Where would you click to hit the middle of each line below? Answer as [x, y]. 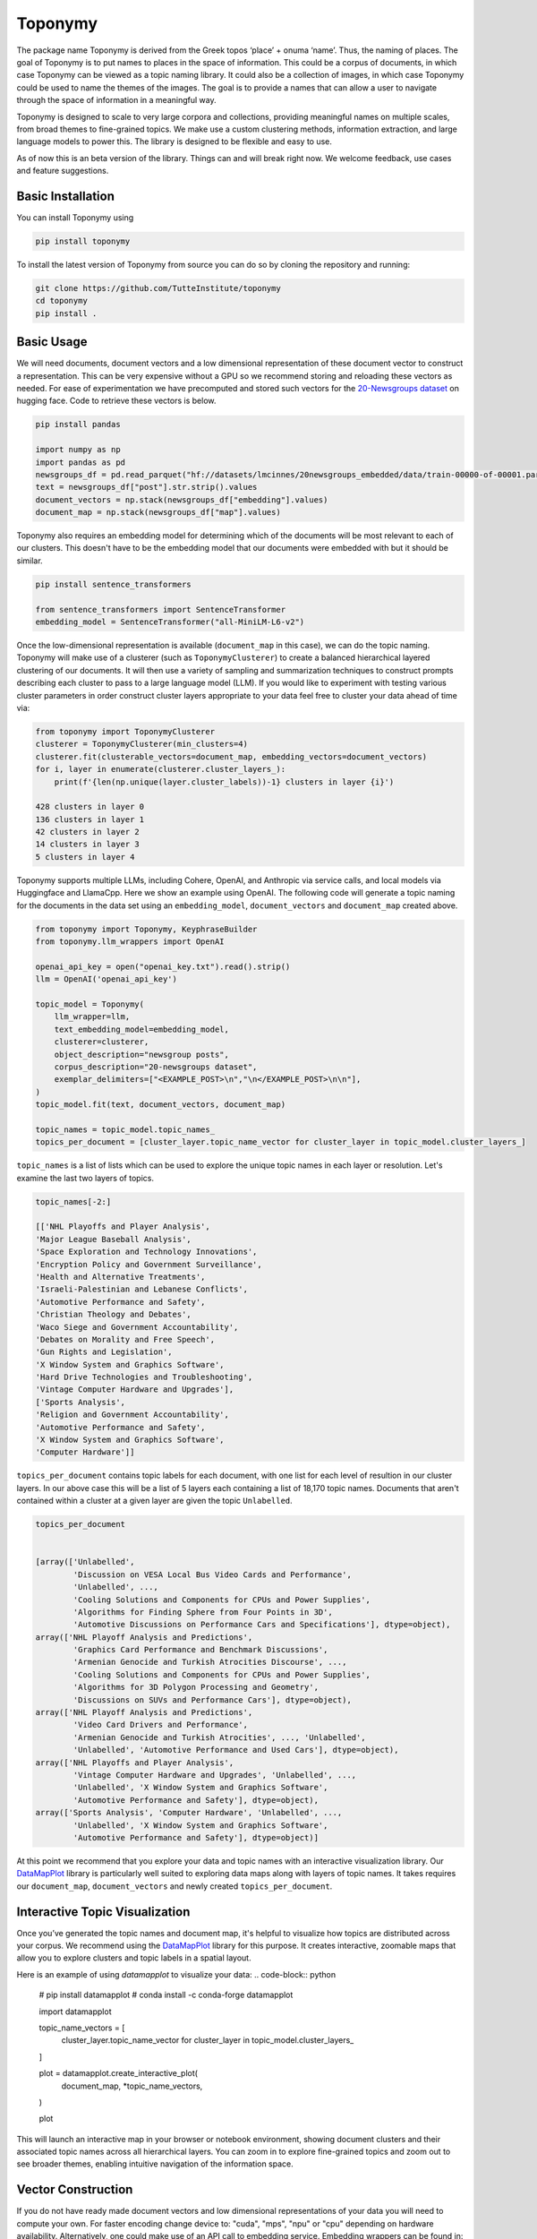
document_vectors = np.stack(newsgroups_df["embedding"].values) [182, 500]
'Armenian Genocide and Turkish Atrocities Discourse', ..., [210, 1662]
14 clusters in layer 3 [88, 845]
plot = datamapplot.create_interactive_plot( [119, 2073]
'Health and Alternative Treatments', [120, 1277]
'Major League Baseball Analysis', [113, 1239]
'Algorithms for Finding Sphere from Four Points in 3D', [203, 1612]
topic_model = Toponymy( [90, 1004]
